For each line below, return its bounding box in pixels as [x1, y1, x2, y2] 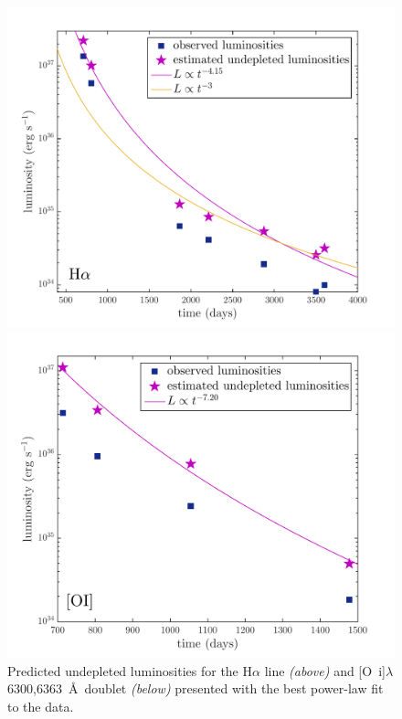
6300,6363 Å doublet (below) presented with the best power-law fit [7, 679, 384, 698]
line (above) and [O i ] [264, 661, 386, 680]
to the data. [7, 697, 74, 715]
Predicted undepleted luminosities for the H [7, 661, 253, 680]
